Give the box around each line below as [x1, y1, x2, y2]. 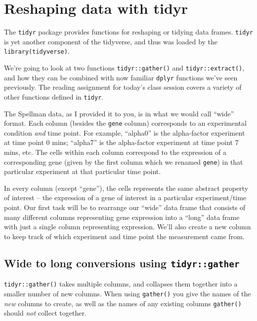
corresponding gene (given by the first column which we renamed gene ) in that [4, 156, 243, 167]
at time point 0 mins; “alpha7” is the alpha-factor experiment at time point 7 [4, 137, 239, 147]
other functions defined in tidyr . [4, 91, 104, 102]
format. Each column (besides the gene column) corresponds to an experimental [4, 118, 247, 128]
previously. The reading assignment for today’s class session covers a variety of [4, 82, 242, 92]
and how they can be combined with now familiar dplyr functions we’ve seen [4, 72, 238, 82]
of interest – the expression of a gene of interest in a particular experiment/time [4, 192, 247, 203]
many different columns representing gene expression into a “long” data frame [4, 212, 240, 222]
